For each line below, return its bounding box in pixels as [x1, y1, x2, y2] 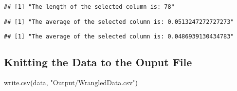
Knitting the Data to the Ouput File [4, 55, 192, 70]
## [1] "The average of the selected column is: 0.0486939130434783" [4, 33, 234, 40]
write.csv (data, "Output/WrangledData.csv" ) [4, 77, 138, 88]
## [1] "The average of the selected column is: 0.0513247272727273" [4, 18, 234, 25]
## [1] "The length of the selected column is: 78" [4, 3, 175, 10]
